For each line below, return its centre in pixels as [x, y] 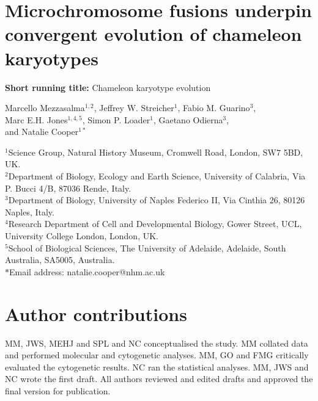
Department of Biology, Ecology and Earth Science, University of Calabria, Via [157, 176]
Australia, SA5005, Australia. [60, 260]
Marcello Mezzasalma [45, 108]
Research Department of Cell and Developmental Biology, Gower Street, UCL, [155, 224]
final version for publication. [58, 390]
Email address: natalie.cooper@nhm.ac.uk [87, 271]
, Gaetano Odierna [188, 119]
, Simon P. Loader [116, 119]
